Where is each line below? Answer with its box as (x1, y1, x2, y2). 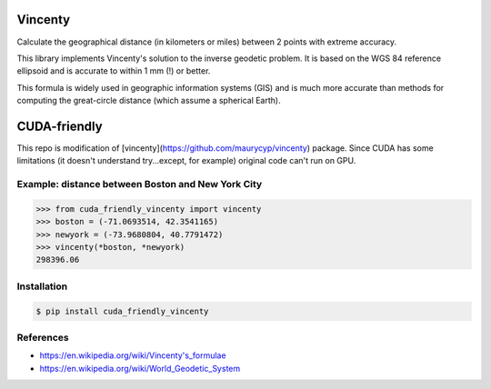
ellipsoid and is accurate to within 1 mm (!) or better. (16, 65, 211, 76)
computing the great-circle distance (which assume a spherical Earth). (16, 95, 281, 106)
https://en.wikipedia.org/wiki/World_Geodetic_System (39, 363, 241, 374)
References (16, 331, 69, 344)
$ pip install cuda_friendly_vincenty (35, 305, 209, 316)
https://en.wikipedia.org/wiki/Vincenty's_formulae (39, 350, 226, 361)
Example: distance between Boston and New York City (16, 178, 263, 191)
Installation (16, 280, 68, 293)
